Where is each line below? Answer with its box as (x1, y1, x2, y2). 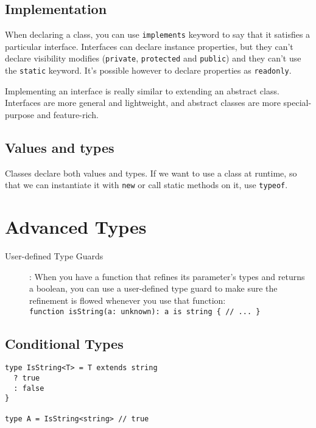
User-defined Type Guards (5, 250, 104, 262)
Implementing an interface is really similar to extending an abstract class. (5, 84, 279, 97)
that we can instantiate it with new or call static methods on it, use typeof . (5, 178, 288, 191)
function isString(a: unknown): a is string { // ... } (29, 307, 261, 316)
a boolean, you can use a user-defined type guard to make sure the (29, 282, 278, 295)
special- (283, 96, 312, 109)
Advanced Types (5, 214, 147, 239)
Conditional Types (5, 334, 124, 353)
